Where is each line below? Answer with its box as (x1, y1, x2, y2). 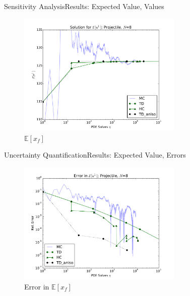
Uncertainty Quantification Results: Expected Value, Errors (4, 150, 186, 160)
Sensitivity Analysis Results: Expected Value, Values (4, 1, 164, 11)
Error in (24, 281, 49, 291)
